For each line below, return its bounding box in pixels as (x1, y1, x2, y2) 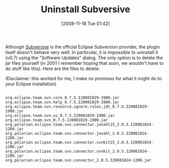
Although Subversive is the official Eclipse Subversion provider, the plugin (5, 43, 160, 50)
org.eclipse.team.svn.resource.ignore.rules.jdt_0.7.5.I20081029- (5, 104, 149, 109)
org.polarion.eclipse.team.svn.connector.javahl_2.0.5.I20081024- (5, 131, 149, 136)
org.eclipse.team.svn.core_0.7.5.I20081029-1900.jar (5, 95, 120, 100)
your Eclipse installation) (5, 81, 57, 87)
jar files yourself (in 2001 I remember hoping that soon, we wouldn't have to (5, 60, 164, 66)
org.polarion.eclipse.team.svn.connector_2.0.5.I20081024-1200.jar (5, 157, 152, 163)
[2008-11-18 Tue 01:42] (61, 20, 110, 27)
